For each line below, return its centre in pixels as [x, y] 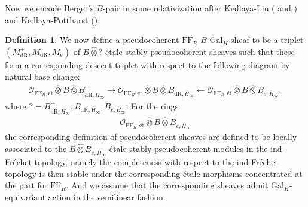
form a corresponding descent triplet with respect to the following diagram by [147, 64]
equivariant [25, 197]
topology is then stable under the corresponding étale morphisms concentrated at [154, 173]
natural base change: [42, 76]
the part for [26, 185]
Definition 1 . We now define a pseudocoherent [92, 40]
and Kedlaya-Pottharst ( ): [53, 19]
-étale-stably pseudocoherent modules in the [187, 148]
